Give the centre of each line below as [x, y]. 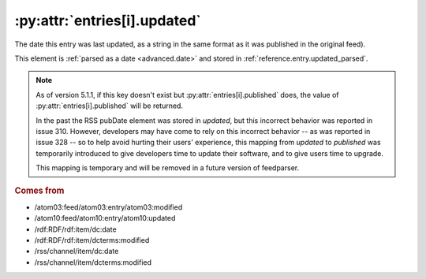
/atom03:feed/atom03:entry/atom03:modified [108, 207]
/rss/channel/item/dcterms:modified [93, 262]
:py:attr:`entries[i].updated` [108, 20]
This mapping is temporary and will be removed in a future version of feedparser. [168, 168]
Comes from [39, 191]
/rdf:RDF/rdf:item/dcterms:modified [92, 240]
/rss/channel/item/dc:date [77, 251]
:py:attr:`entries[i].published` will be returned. [109, 106]
